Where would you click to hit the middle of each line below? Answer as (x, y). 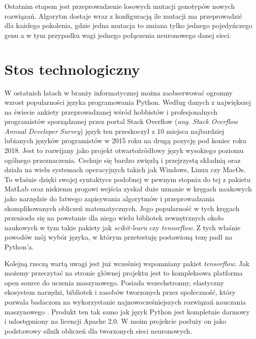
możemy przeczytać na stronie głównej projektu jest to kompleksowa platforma (124, 273)
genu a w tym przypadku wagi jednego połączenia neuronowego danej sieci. (118, 35)
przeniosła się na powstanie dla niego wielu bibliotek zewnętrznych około (114, 218)
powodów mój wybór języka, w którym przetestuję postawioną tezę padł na (118, 237)
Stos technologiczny (72, 69)
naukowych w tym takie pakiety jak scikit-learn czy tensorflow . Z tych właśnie (123, 227)
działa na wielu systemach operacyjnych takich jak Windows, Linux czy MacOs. (125, 169)
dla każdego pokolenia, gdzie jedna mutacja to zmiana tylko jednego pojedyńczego (128, 25)
